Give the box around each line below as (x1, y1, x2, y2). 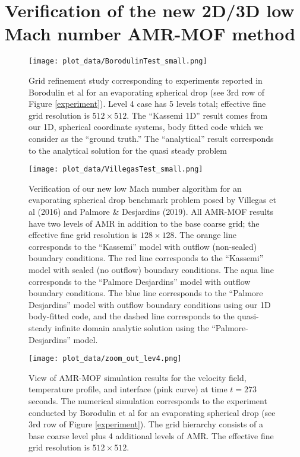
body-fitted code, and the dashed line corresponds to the (29, 310, 235, 322)
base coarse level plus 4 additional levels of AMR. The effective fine (29, 429, 274, 442)
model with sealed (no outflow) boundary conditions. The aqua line (29, 263, 274, 275)
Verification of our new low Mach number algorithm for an (29, 182, 242, 194)
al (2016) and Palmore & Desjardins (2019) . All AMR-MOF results (29, 205, 273, 217)
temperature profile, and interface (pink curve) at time (29, 383, 228, 395)
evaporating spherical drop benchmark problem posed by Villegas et (29, 193, 276, 206)
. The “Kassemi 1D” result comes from (127, 109, 268, 121)
